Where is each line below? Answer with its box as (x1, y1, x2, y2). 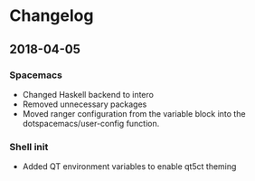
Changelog (9, 5, 94, 26)
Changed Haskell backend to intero (22, 89, 154, 100)
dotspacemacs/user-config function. (22, 118, 160, 129)
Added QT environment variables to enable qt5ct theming (22, 161, 237, 172)
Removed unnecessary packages (22, 99, 147, 110)
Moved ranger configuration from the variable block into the (22, 108, 246, 119)
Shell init (9, 140, 49, 153)
